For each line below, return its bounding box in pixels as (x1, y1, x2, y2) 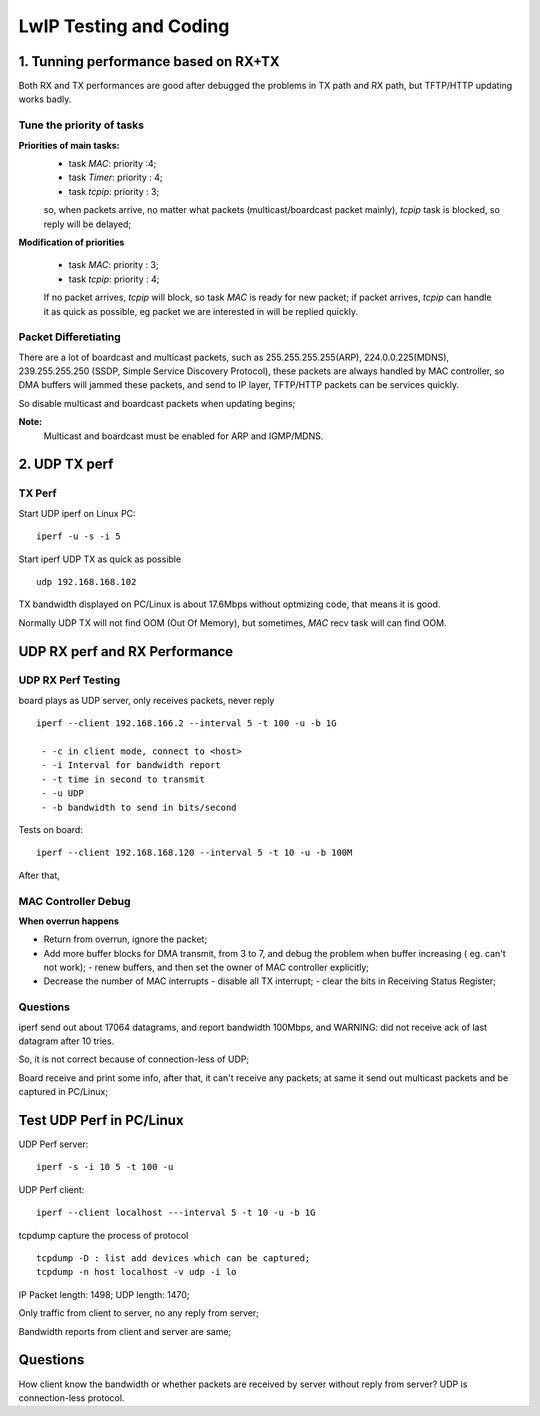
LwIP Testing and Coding (18, 15, 230, 37)
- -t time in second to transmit (41, 773, 205, 785)
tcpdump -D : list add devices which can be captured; (36, 1253, 311, 1264)
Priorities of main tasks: (18, 139, 120, 151)
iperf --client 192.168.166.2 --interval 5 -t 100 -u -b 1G (36, 718, 337, 729)
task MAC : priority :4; (68, 157, 157, 169)
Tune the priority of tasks (18, 118, 145, 132)
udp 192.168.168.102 (36, 576, 137, 587)
